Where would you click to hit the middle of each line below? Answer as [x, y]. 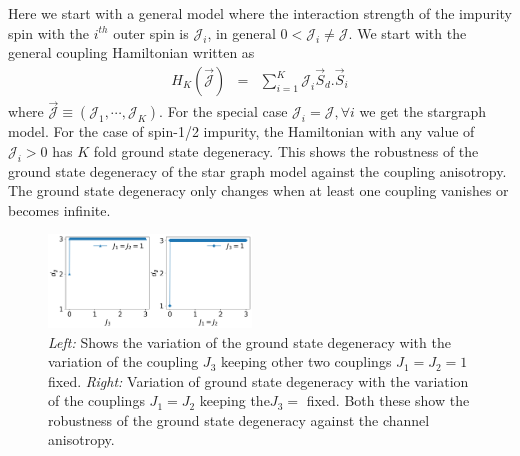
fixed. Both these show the [388, 400]
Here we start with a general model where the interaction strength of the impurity [260, 13]
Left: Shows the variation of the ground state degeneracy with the [249, 341]
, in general [241, 32]
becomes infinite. [59, 209]
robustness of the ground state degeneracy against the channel [239, 419]
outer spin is [151, 32]
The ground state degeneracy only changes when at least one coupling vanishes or [258, 190]
